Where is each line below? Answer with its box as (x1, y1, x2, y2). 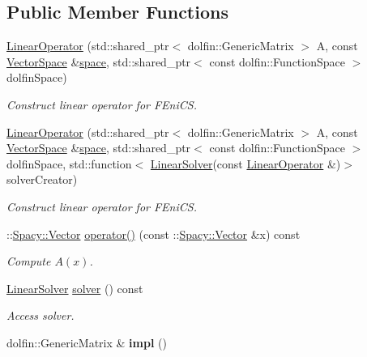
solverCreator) (6, 171, 78, 188)
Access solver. (6, 307, 75, 324)
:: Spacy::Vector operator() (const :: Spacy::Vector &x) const (6, 225, 301, 242)
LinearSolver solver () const (6, 279, 143, 296)
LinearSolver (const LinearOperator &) (150, 155, 341, 172)
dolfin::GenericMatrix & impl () (6, 334, 167, 351)
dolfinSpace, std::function (6, 155, 132, 172)
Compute (6, 253, 51, 270)
